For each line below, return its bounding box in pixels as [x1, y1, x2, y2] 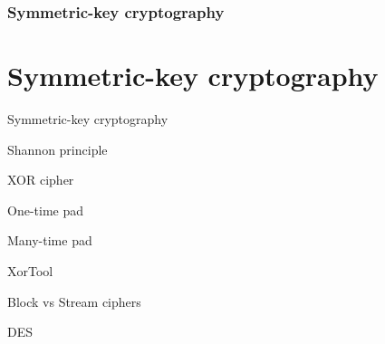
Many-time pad [7, 231, 92, 250]
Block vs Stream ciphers [7, 291, 141, 311]
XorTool [7, 261, 53, 280]
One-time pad [7, 200, 83, 219]
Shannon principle [7, 139, 108, 158]
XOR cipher [7, 170, 74, 189]
